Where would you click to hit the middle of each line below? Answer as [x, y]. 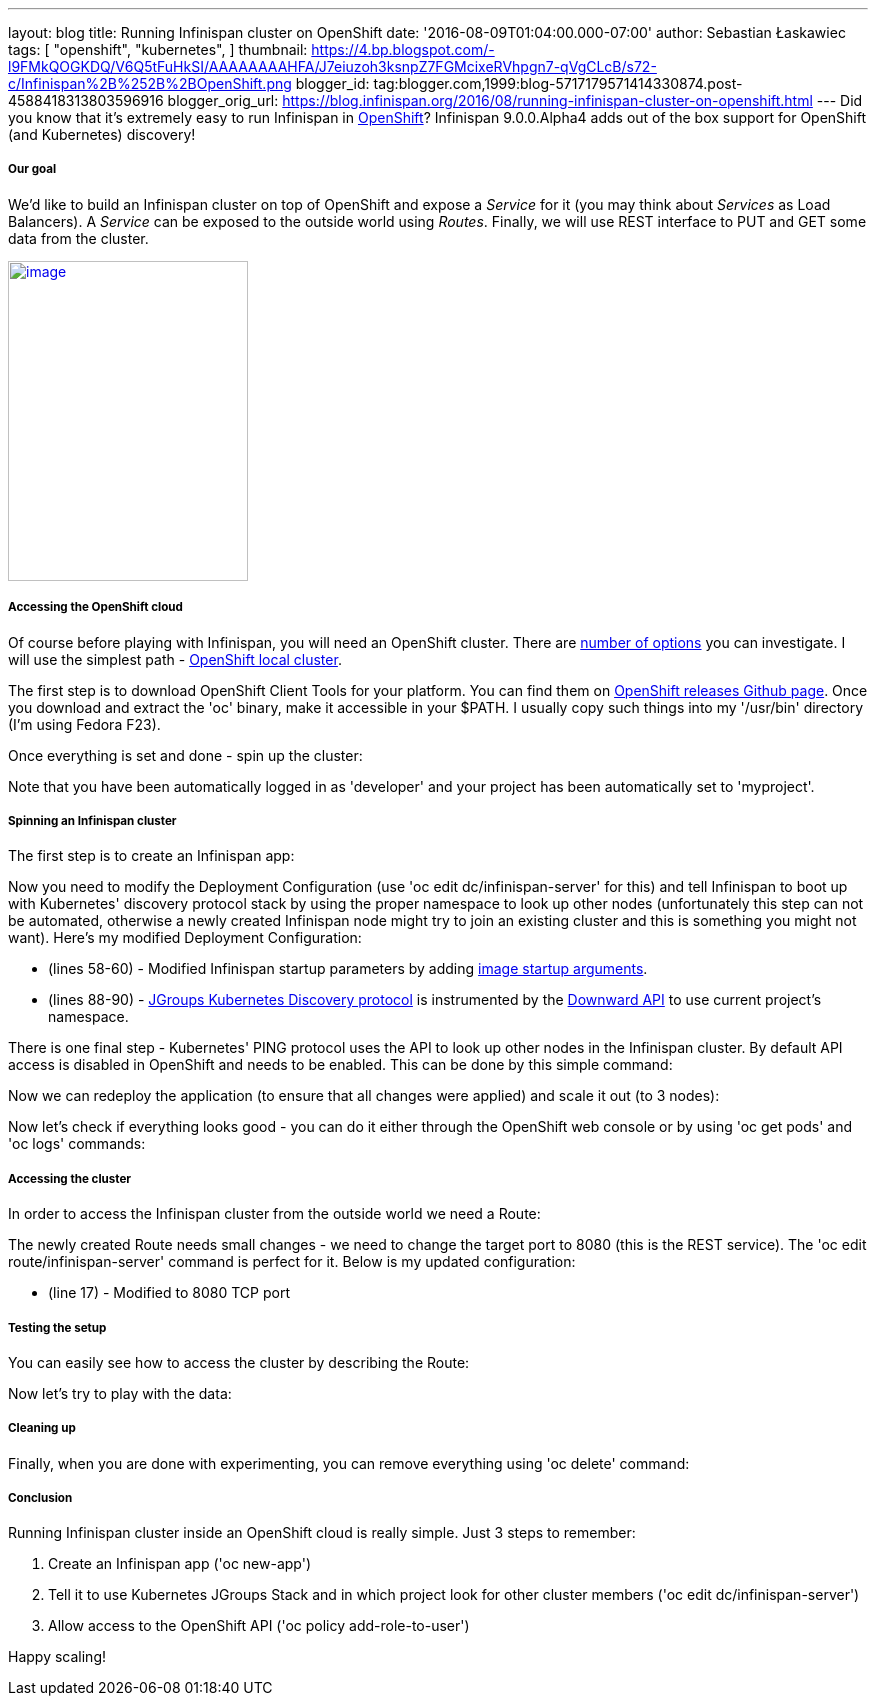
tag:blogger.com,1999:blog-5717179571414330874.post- [558, 83]
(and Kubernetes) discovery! [102, 134]
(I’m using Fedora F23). [84, 724]
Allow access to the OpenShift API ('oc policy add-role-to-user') [259, 1626]
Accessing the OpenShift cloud [95, 607]
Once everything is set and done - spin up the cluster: [185, 755]
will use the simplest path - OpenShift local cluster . [175, 659]
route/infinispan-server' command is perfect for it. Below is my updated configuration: [292, 1262]
